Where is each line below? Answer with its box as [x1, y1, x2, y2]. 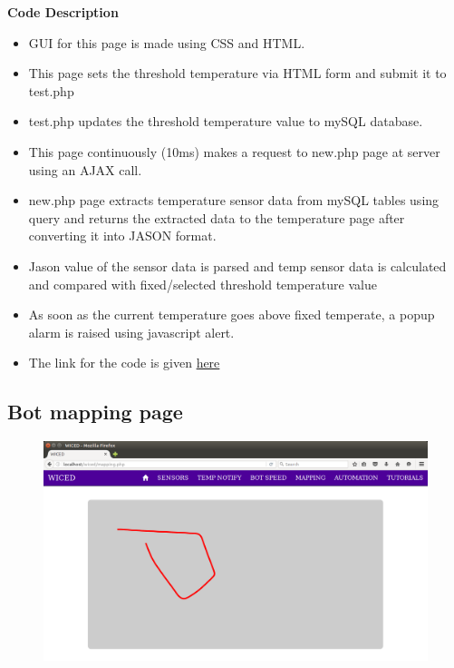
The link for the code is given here [28, 353, 220, 372]
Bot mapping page [7, 398, 183, 426]
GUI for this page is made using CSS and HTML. [28, 33, 305, 52]
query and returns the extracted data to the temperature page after [28, 208, 405, 227]
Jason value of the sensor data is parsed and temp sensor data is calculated [28, 256, 447, 275]
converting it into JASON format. [28, 226, 217, 245]
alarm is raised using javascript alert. [28, 322, 235, 341]
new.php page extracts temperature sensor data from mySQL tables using [28, 191, 440, 210]
